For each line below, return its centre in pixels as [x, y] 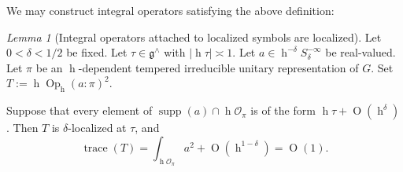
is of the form [283, 110]
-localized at [97, 128]
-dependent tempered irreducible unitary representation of [218, 67]
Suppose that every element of [79, 110]
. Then [22, 128]
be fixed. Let [97, 52]
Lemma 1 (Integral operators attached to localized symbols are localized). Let [194, 37]
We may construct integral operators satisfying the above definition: [170, 10]
